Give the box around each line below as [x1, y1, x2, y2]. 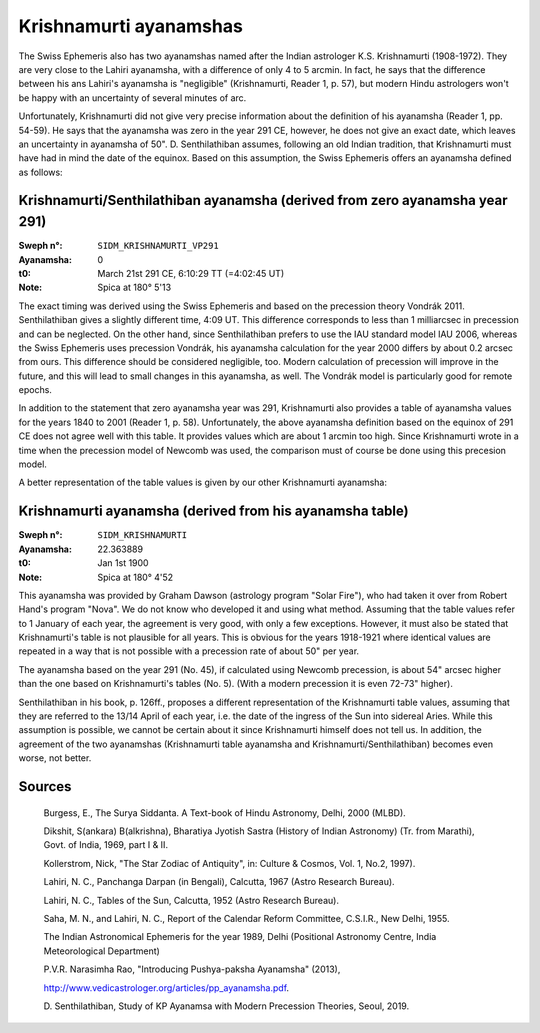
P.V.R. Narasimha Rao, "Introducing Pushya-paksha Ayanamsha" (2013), [43, 963, 341, 975]
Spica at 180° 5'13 [97, 281, 172, 294]
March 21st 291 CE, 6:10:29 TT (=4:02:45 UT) [97, 267, 285, 279]
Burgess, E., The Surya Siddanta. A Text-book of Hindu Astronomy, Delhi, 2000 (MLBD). [43, 806, 407, 819]
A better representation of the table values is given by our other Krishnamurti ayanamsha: [18, 476, 387, 489]
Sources [18, 778, 72, 795]
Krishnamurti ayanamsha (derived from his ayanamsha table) [18, 503, 409, 520]
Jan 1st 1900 [97, 557, 149, 569]
